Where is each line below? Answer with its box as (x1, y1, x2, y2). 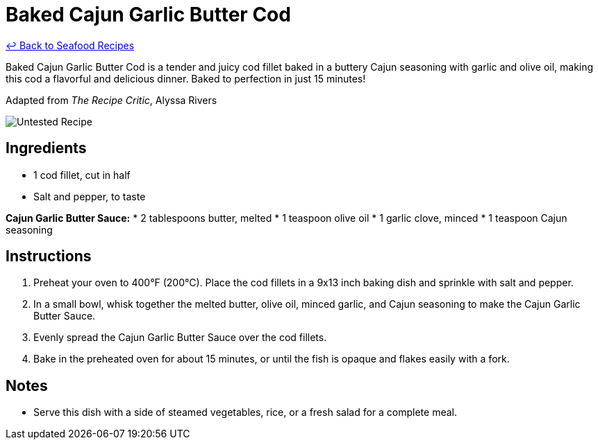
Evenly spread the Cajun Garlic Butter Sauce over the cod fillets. (33, 331, 327, 344)
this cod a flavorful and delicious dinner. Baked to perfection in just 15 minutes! (6, 72, 366, 85)
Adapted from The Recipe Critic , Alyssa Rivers (6, 94, 217, 106)
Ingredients (6, 139, 87, 157)
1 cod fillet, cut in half (33, 168, 131, 181)
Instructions (6, 247, 92, 265)
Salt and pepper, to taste (33, 190, 146, 202)
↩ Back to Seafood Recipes (6, 39, 135, 51)
